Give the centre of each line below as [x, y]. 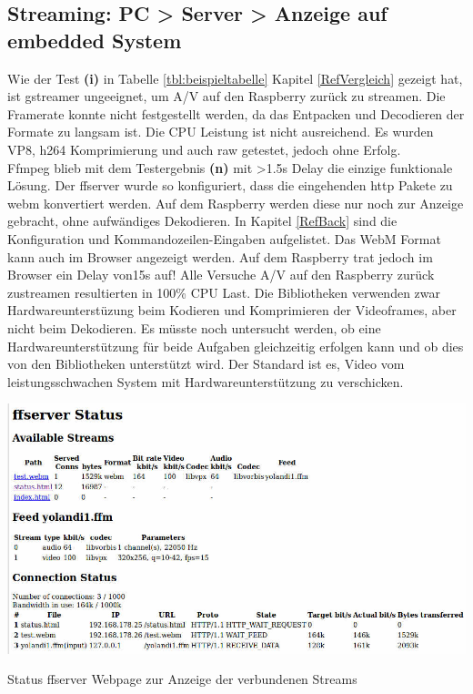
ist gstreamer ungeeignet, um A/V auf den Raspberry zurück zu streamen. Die [226, 96]
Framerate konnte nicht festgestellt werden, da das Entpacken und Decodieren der [236, 113]
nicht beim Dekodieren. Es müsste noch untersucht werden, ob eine [194, 327]
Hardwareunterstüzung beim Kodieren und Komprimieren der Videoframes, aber [232, 310]
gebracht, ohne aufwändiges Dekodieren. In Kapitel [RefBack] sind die [202, 221]
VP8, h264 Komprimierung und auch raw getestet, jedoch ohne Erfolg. [204, 149]
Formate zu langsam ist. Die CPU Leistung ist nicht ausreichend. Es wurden [221, 132]
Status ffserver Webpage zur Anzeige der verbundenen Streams [182, 679]
